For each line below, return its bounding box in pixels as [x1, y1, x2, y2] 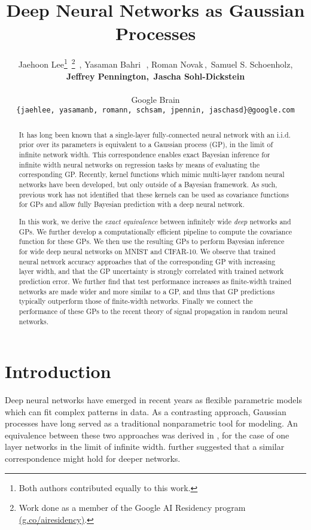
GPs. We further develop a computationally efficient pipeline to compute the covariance [19, 226, 292, 236]
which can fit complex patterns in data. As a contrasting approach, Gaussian [5, 405, 286, 418]
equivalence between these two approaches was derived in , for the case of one [5, 428, 289, 441]
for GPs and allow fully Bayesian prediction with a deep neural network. [19, 199, 245, 209]
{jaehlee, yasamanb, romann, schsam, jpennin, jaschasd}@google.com [16, 106, 295, 115]
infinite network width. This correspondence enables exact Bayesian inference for [19, 150, 270, 160]
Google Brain [131, 93, 180, 105]
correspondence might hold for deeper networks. [5, 452, 181, 465]
